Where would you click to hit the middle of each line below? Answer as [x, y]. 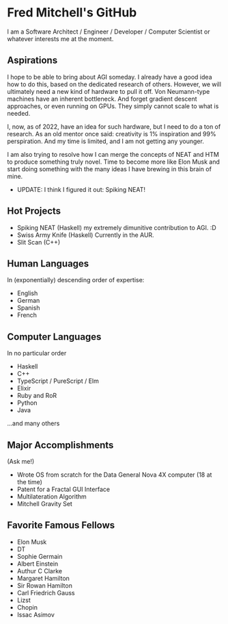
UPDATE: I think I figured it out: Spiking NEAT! [81, 189]
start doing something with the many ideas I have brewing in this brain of [109, 169]
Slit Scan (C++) [39, 242]
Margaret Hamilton [43, 578]
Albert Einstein [38, 564]
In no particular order [37, 353]
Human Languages [48, 263]
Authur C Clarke [40, 571]
